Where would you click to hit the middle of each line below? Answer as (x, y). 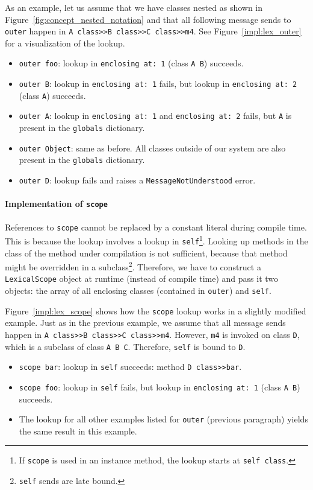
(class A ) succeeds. (52, 95)
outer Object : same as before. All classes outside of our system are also (152, 148)
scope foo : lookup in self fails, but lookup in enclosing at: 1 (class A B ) (160, 387)
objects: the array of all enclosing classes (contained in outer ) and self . (138, 291)
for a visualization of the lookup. (65, 43)
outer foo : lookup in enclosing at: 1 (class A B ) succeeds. (131, 63)
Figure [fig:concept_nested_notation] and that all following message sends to (148, 19)
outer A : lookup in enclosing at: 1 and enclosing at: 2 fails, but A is (155, 116)
